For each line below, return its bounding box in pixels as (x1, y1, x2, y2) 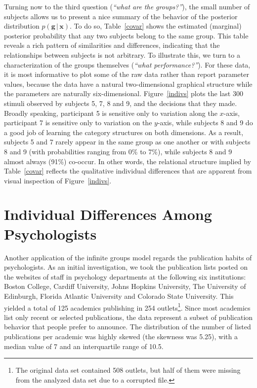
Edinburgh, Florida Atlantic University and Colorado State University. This (4, 290, 234, 301)
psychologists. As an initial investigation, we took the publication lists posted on (4, 262, 248, 272)
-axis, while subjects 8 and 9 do (157, 117, 253, 128)
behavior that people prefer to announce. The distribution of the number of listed (4, 321, 251, 332)
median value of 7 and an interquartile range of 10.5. (4, 341, 164, 351)
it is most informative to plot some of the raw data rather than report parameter (4, 69, 249, 79)
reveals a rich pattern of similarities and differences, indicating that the (4, 40, 220, 50)
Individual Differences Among (4, 204, 212, 224)
